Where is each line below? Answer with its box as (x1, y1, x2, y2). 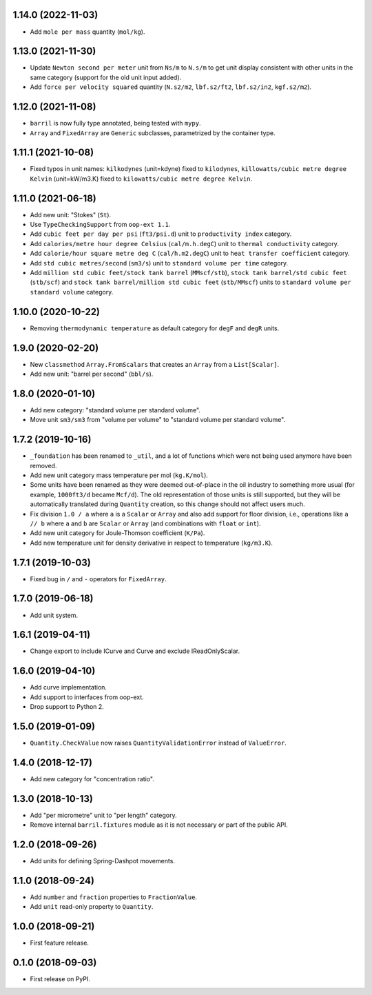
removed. (30, 461, 57, 470)
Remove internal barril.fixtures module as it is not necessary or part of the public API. (30, 821, 289, 829)
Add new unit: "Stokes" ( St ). (30, 210, 112, 219)
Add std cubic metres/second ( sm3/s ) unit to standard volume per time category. (30, 259, 289, 267)
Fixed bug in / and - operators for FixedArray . (30, 574, 167, 583)
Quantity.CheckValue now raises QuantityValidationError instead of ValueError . (30, 738, 287, 747)
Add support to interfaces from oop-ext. (30, 693, 144, 701)
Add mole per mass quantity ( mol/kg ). (30, 28, 145, 36)
